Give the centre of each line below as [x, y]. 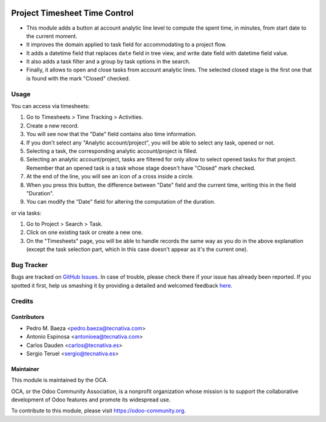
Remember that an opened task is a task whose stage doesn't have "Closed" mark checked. [141, 168]
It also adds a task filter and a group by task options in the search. [108, 62]
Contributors [28, 317]
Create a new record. [53, 125]
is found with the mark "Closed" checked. [78, 78]
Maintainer [25, 369]
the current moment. [52, 36]
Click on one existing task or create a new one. [85, 232]
